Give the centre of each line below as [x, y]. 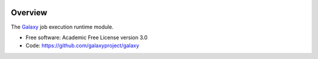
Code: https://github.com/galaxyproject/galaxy [82, 46]
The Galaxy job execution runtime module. [62, 27]
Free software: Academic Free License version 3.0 [87, 37]
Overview [29, 13]
